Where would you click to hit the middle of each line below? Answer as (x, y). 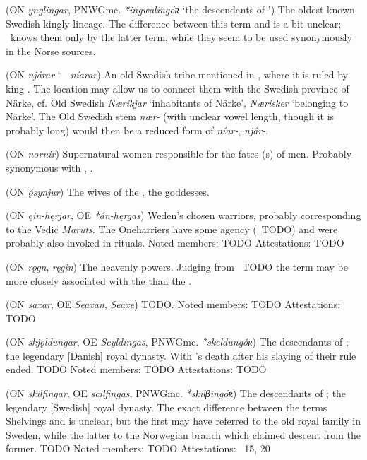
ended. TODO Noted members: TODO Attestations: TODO (136, 369)
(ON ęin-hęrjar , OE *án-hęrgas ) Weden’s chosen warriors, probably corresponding (183, 215)
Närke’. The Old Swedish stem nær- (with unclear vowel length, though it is (170, 116)
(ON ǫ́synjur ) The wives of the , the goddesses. (108, 191)
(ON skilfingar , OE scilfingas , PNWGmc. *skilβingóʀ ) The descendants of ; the (176, 393)
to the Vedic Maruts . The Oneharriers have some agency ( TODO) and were (172, 229)
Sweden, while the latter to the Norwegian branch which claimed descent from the (183, 434)
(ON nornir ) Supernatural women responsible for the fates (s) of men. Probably (179, 154)
